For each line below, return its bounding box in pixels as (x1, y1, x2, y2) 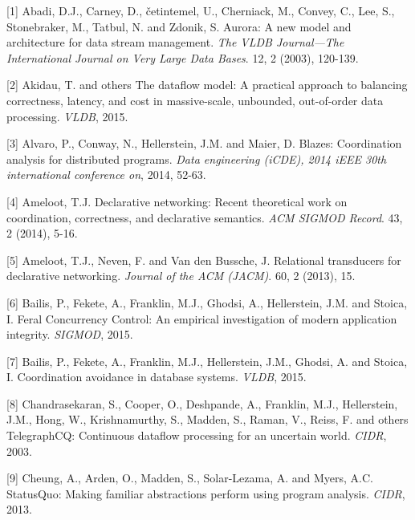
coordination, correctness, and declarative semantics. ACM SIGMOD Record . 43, (6, 209, 403, 225)
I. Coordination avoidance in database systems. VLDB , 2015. (6, 368, 307, 385)
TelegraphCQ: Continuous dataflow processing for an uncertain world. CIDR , (6, 427, 387, 444)
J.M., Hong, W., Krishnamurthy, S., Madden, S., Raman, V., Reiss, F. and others (6, 411, 409, 428)
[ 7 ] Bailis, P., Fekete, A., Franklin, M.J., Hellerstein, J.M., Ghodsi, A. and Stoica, (6, 352, 408, 369)
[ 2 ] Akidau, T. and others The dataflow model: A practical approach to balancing (6, 76, 408, 93)
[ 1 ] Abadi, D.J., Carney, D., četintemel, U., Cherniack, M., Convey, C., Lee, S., (6, 2, 395, 18)
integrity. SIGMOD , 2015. (6, 326, 133, 343)
